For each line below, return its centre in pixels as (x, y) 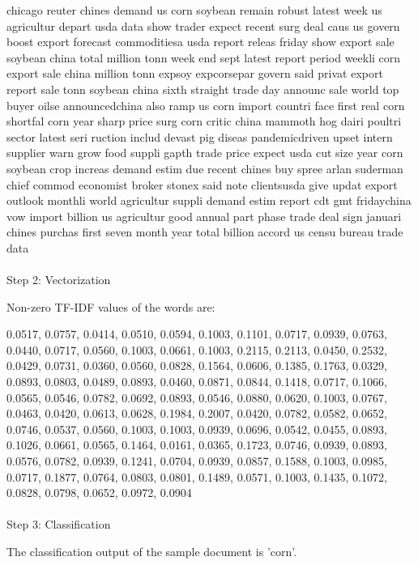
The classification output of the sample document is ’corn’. (152, 551)
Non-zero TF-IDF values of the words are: (111, 306)
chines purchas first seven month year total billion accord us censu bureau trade (205, 232)
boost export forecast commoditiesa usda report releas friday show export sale (200, 42)
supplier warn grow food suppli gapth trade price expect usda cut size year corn (205, 153)
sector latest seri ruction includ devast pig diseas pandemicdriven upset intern (200, 136)
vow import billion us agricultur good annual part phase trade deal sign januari (204, 216)
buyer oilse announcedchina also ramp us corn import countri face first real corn (206, 105)
